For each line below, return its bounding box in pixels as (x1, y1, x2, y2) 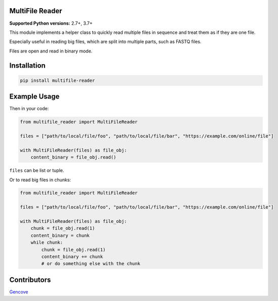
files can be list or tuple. (9, 167, 64, 174)
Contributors (9, 275, 51, 284)
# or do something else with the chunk (41, 261, 140, 267)
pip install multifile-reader (20, 77, 95, 83)
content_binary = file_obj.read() (30, 155, 116, 160)
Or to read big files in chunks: (9, 177, 71, 183)
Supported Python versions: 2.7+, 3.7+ (9, 20, 93, 26)
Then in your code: (9, 106, 49, 112)
